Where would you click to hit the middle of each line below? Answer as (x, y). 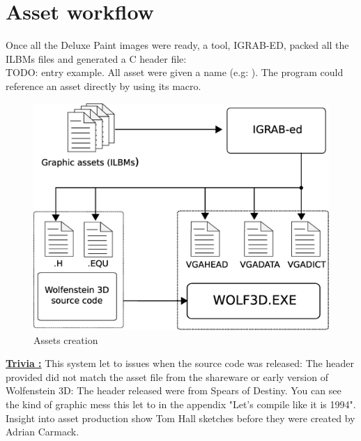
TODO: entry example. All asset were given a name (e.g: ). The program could (175, 72)
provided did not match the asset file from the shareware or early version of (167, 376)
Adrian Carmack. (43, 432)
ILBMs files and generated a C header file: (96, 58)
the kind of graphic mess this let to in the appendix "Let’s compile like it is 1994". (181, 404)
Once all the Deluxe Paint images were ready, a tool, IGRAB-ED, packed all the (177, 45)
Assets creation (66, 339)
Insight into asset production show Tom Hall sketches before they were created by (180, 418)
